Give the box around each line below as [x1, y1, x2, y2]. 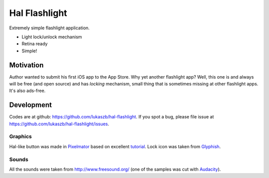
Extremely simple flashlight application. [9, 25, 90, 31]
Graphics [9, 133, 32, 140]
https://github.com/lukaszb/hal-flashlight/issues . [9, 121, 110, 127]
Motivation [9, 61, 44, 69]
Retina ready [21, 41, 48, 47]
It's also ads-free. [9, 88, 46, 94]
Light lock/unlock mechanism [21, 34, 82, 40]
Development [9, 101, 52, 109]
